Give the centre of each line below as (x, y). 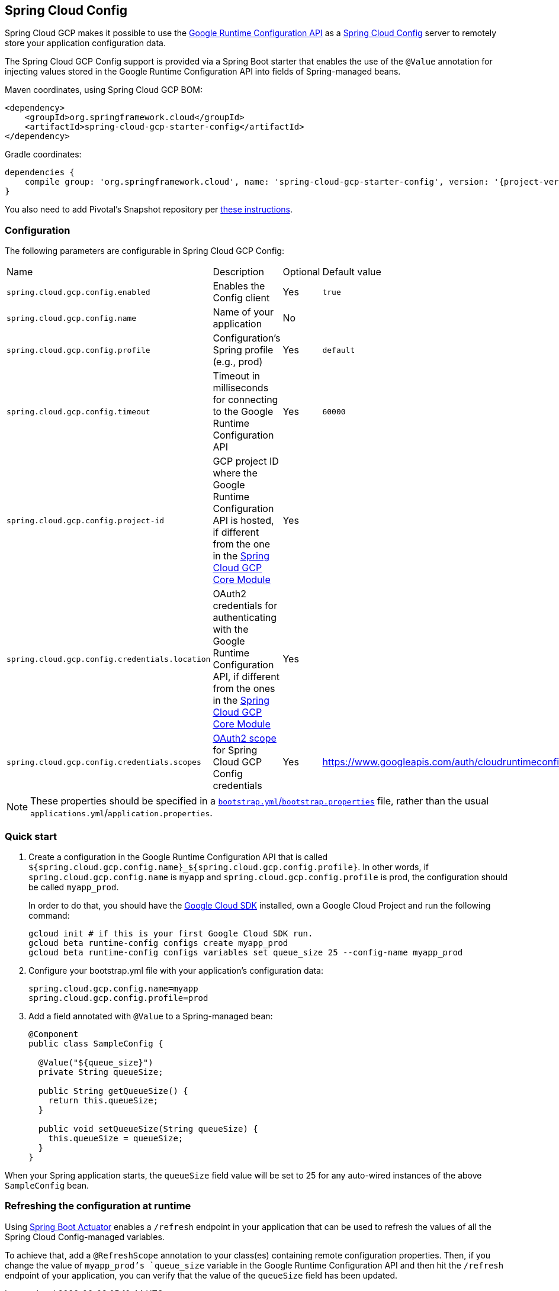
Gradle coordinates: (43, 154)
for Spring (235, 750)
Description (238, 272)
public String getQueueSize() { (113, 1091)
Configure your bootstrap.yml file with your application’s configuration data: (176, 970)
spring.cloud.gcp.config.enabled (78, 292)
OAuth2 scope (245, 738)
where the (235, 473)
